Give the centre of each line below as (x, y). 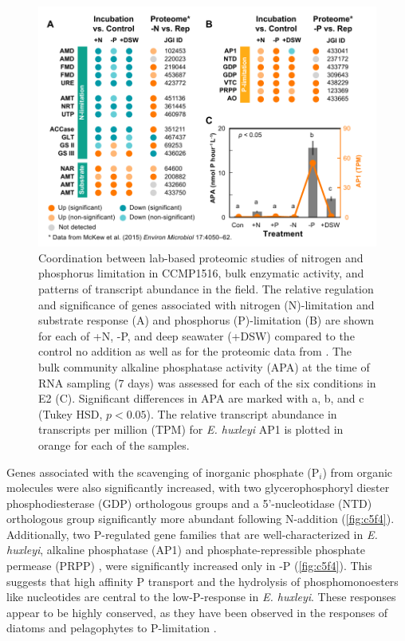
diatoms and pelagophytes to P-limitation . (112, 628)
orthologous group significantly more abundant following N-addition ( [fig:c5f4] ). (201, 519)
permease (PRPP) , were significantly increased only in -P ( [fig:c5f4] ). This (189, 566)
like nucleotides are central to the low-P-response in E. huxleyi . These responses (201, 597)
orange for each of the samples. (114, 444)
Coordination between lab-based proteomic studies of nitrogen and (201, 257)
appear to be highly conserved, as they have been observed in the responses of (197, 612)
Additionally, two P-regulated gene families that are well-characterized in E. (192, 534)
